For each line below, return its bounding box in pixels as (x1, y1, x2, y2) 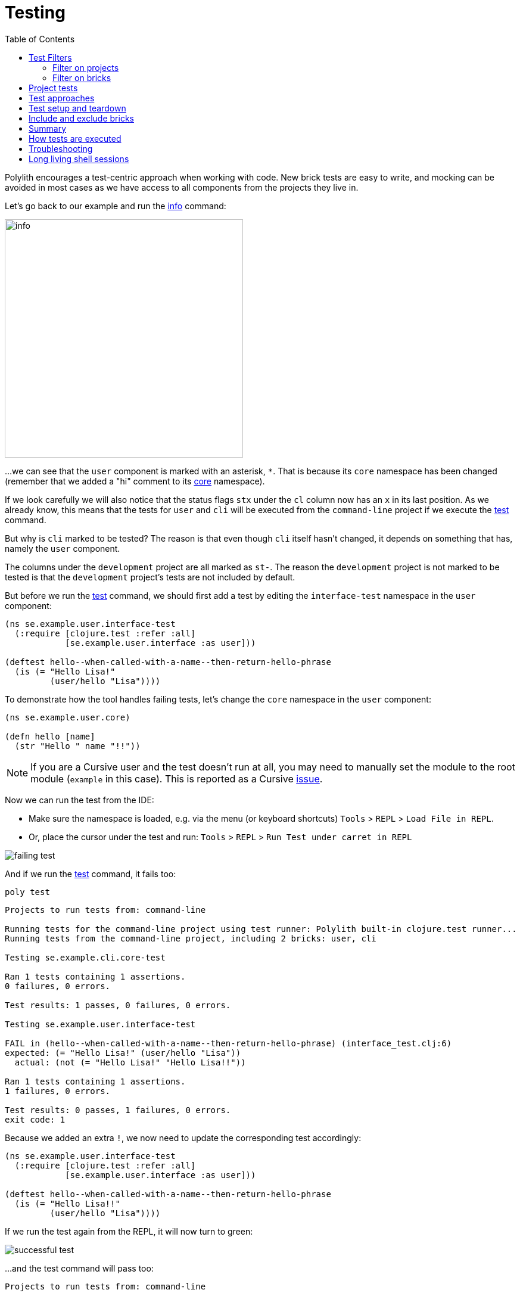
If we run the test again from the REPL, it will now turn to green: (5, 1226, 253, 1236)
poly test (5, 887, 50, 897)
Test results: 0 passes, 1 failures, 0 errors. (5, 1105, 231, 1115)
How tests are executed (29, 133, 122, 144)
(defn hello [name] (5, 731, 95, 741)
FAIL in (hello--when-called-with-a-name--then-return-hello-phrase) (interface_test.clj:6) (5, 1038, 452, 1048)
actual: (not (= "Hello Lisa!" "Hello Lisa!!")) (14, 1057, 246, 1067)
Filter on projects (52, 62, 119, 73)
